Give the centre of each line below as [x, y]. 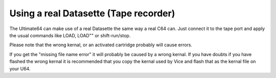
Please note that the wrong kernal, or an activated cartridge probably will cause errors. [101, 45]
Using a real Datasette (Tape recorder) [92, 13]
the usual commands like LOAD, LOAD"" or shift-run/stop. [70, 35]
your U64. [20, 68]
